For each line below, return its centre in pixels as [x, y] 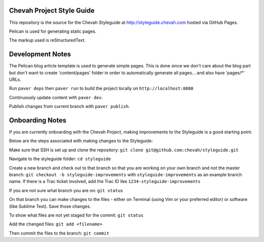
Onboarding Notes [38, 120]
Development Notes [40, 54]
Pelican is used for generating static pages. [53, 31]
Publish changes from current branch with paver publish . [69, 106]
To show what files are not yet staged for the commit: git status [76, 215]
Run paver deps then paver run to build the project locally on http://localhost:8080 [101, 88]
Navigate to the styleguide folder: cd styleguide [60, 159]
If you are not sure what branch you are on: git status [66, 190]
